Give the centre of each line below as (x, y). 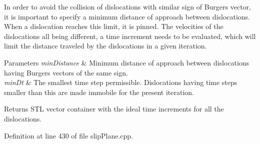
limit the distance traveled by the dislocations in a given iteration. (105, 46)
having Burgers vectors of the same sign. (66, 72)
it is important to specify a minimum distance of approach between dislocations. (127, 16)
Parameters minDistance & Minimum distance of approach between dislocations (127, 62)
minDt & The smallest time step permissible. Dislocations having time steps (121, 82)
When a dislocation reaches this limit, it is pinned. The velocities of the (114, 26)
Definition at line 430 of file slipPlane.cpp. (68, 135)
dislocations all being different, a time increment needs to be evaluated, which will (130, 36)
